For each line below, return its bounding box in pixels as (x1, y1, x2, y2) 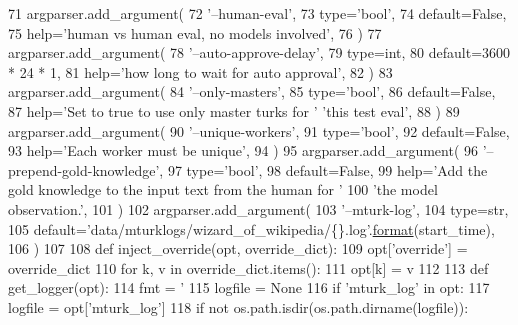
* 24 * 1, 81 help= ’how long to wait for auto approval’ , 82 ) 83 (8, 61, 393, 82)
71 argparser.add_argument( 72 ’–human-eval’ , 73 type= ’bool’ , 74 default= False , (8, 3, 507, 23)
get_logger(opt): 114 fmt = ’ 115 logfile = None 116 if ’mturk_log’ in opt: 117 (8, 277, 490, 298)
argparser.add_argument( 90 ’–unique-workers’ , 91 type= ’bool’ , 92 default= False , (8, 120, 510, 141)
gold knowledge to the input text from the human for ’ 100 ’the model (8, 179, 438, 200)
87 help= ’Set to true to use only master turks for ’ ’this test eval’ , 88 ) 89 (8, 100, 460, 121)
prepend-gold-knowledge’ (8, 159, 160, 180)
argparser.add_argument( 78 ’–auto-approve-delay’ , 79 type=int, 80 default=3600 (8, 42, 511, 63)
